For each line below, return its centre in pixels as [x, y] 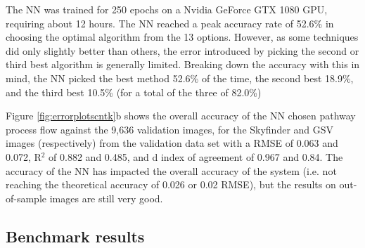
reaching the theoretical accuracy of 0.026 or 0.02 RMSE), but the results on [171, 184]
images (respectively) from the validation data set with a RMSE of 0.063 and [172, 143]
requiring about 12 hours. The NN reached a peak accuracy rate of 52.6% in [170, 23]
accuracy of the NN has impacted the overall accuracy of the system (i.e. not [171, 170]
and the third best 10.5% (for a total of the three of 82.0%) [134, 92]
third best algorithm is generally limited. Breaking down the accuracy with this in [183, 64]
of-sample [26, 198]
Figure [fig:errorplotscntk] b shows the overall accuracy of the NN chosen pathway [181, 116]
